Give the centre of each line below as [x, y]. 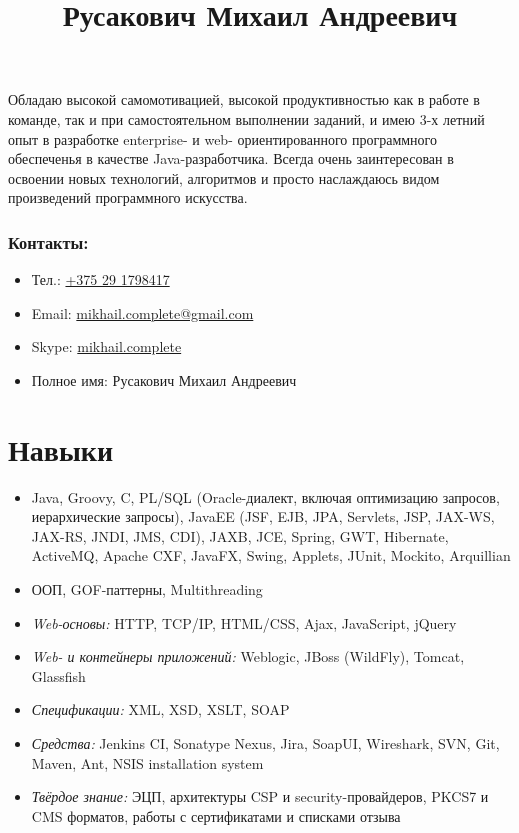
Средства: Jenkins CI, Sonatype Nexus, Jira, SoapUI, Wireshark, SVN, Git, [265, 743]
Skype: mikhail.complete [106, 346]
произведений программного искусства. [128, 197]
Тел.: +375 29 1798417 [100, 279]
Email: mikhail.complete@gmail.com [142, 312]
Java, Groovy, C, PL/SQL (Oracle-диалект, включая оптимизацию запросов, [265, 496]
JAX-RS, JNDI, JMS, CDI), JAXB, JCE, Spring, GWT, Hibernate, [240, 535]
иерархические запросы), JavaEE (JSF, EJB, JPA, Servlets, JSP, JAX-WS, [263, 516]
